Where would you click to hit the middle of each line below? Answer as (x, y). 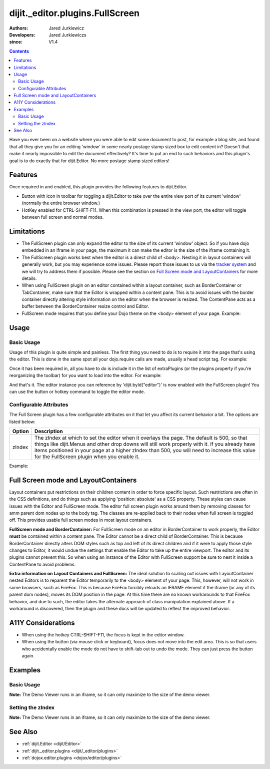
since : (16, 42)
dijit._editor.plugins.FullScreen (74, 13)
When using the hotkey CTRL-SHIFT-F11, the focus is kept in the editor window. (103, 635)
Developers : (22, 35)
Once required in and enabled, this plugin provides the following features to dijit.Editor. (98, 187)
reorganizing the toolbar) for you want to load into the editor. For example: (85, 375)
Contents (19, 51)
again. (28, 656)
